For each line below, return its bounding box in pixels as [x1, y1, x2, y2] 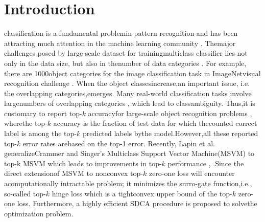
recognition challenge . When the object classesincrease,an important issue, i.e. [4, 78, 250, 88]
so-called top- [4, 188, 46, 198]
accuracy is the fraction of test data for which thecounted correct [53, 118, 257, 128]
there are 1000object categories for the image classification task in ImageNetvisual [4, 68, 261, 78]
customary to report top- [4, 107, 82, 118]
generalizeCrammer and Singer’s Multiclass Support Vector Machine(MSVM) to [4, 148, 255, 159]
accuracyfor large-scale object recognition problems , [88, 107, 252, 118]
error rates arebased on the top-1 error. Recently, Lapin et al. [22, 138, 215, 148]
